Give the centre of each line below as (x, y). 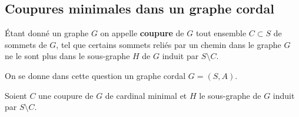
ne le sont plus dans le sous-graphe (67, 56)
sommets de (26, 44)
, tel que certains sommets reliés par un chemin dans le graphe (169, 44)
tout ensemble (221, 33)
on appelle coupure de (142, 33)
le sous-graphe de (230, 95)
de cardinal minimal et (146, 95)
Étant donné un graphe (47, 33)
